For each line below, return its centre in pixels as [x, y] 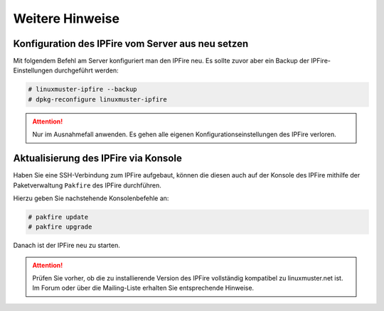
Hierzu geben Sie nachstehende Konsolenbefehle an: [91, 198]
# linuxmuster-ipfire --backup [83, 89]
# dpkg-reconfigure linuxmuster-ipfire [97, 99]
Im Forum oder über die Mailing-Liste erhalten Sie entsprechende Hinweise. [143, 288]
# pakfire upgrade [60, 227]
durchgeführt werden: [86, 70]
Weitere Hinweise [66, 18]
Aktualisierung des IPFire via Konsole [98, 159]
